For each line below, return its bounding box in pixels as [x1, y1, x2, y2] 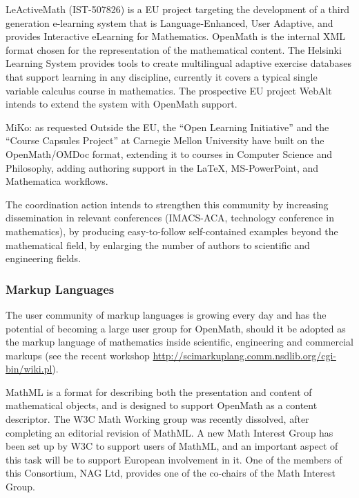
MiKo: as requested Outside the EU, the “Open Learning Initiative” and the [6, 119, 329, 134]
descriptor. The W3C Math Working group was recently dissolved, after [6, 412, 309, 426]
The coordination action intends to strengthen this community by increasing [6, 197, 329, 211]
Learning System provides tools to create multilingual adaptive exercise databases [6, 56, 351, 70]
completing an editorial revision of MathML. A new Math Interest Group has [6, 425, 333, 439]
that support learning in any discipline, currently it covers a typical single [6, 69, 318, 83]
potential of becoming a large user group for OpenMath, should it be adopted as [6, 321, 346, 335]
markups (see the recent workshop [6, 348, 150, 362]
